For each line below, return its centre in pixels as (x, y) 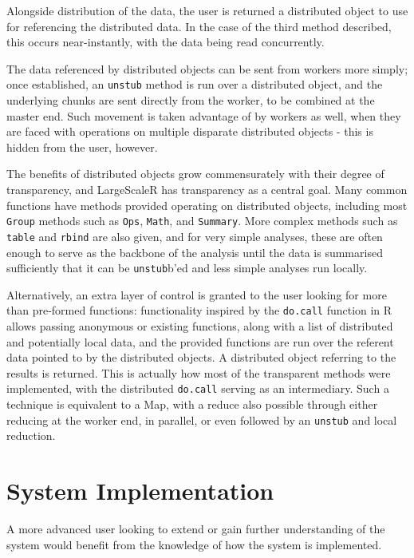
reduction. (31, 435)
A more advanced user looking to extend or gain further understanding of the (196, 528)
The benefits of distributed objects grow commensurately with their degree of (195, 174)
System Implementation (140, 491)
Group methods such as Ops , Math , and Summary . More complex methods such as (202, 221)
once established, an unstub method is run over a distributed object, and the (195, 84)
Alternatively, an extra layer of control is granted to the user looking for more (197, 294)
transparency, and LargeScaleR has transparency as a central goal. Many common (207, 189)
